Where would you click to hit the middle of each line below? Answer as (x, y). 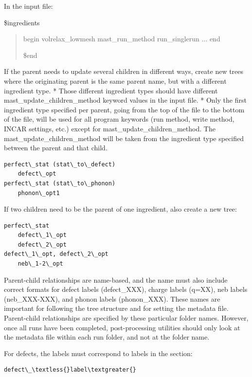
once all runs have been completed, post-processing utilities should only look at (122, 327)
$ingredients (22, 22)
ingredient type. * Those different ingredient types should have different (111, 90)
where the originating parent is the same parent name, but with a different (115, 81)
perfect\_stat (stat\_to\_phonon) (60, 183)
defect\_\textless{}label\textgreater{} (70, 370)
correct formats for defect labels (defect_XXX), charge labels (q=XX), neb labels (126, 289)
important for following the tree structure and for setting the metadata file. (116, 308)
